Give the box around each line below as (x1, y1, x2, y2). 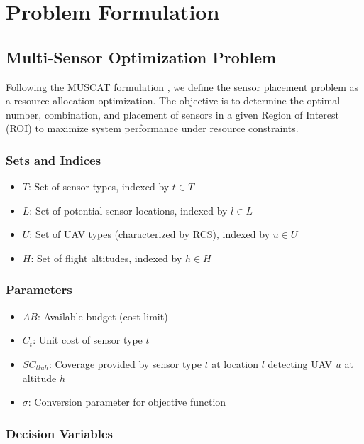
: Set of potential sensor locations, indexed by (29, 202, 228, 217)
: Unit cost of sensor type (33, 332, 143, 347)
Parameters (6, 281, 72, 298)
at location (211, 356, 258, 371)
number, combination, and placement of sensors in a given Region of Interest (6, 107, 339, 121)
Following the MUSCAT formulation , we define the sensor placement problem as (6, 79, 359, 94)
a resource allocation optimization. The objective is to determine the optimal (6, 93, 341, 108)
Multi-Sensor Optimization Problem (6, 45, 277, 67)
